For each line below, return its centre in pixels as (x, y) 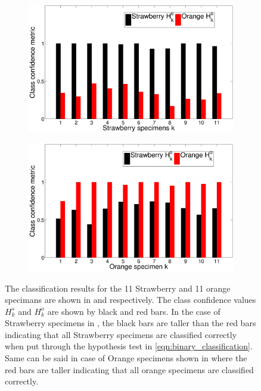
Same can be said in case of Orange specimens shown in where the (126, 358)
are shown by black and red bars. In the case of (134, 311)
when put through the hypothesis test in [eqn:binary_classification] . (129, 346)
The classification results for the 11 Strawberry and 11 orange (118, 288)
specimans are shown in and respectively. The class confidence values (130, 300)
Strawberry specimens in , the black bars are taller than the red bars (130, 323)
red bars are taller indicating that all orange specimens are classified (129, 369)
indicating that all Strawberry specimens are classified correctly (121, 334)
